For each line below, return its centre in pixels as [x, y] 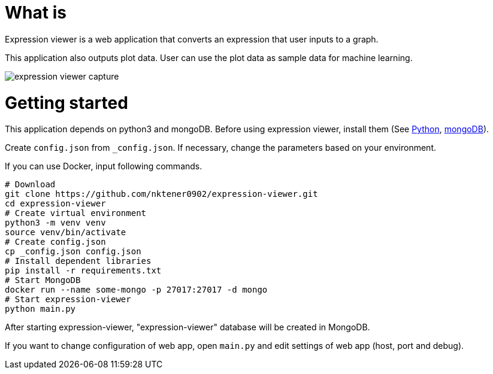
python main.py [40, 309]
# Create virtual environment [76, 213]
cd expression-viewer [55, 204]
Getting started [66, 103]
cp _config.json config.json [73, 252]
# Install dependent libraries [78, 261]
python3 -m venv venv [55, 223]
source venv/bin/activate [66, 232]
